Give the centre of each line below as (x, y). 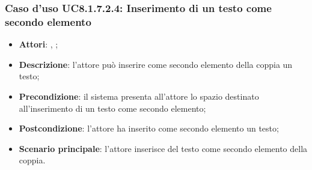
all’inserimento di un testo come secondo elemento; (112, 108)
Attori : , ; (38, 44)
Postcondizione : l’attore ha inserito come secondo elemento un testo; (149, 128)
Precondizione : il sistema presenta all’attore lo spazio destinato (139, 96)
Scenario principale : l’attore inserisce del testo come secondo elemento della (163, 148)
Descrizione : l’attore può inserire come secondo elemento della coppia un (156, 64)
